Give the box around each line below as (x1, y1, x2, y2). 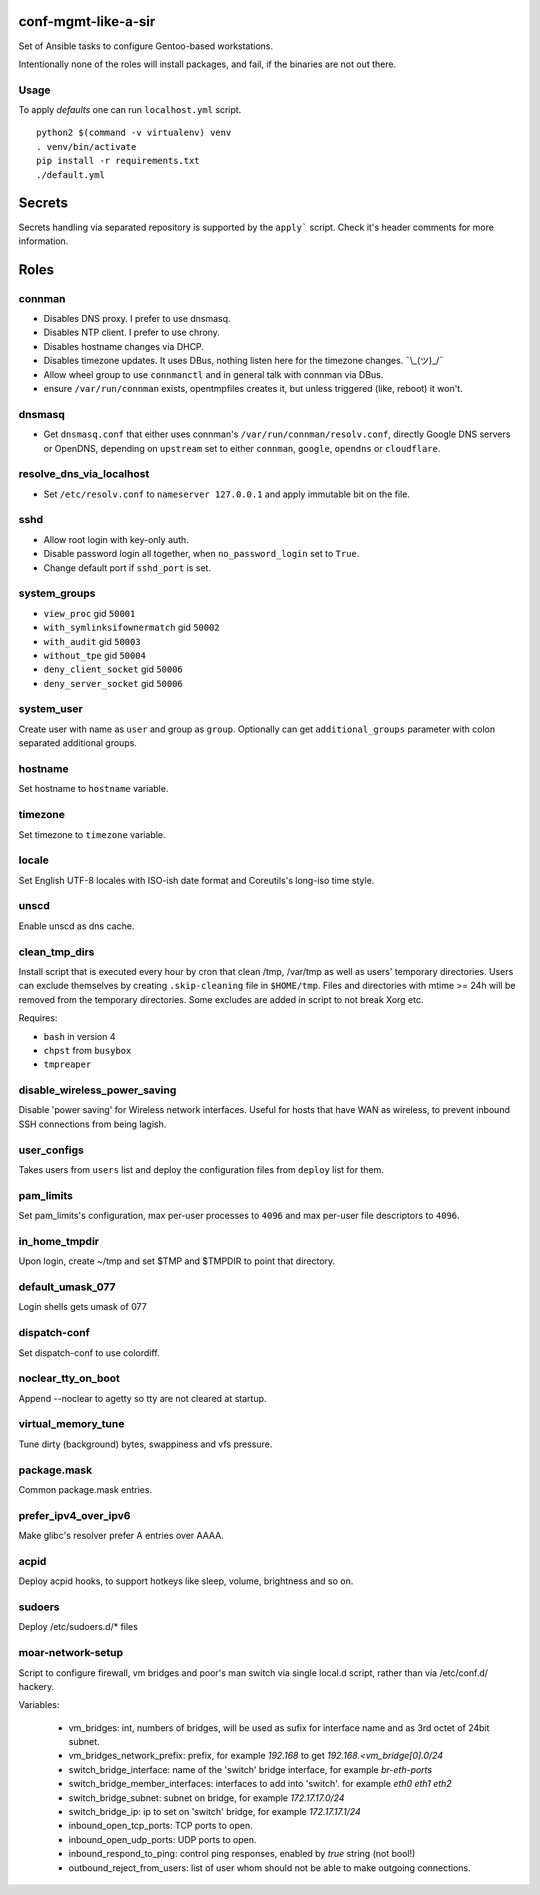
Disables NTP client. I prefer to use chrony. (43, 326, 220, 339)
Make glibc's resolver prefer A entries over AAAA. (18, 1530, 224, 1542)
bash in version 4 (43, 1030, 116, 1042)
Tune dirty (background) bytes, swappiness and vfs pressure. (18, 1438, 273, 1450)
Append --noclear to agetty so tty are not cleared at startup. (18, 1392, 267, 1404)
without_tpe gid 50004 (43, 649, 147, 661)
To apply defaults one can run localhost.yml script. (18, 104, 242, 116)
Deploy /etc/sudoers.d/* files (18, 1621, 139, 1633)
